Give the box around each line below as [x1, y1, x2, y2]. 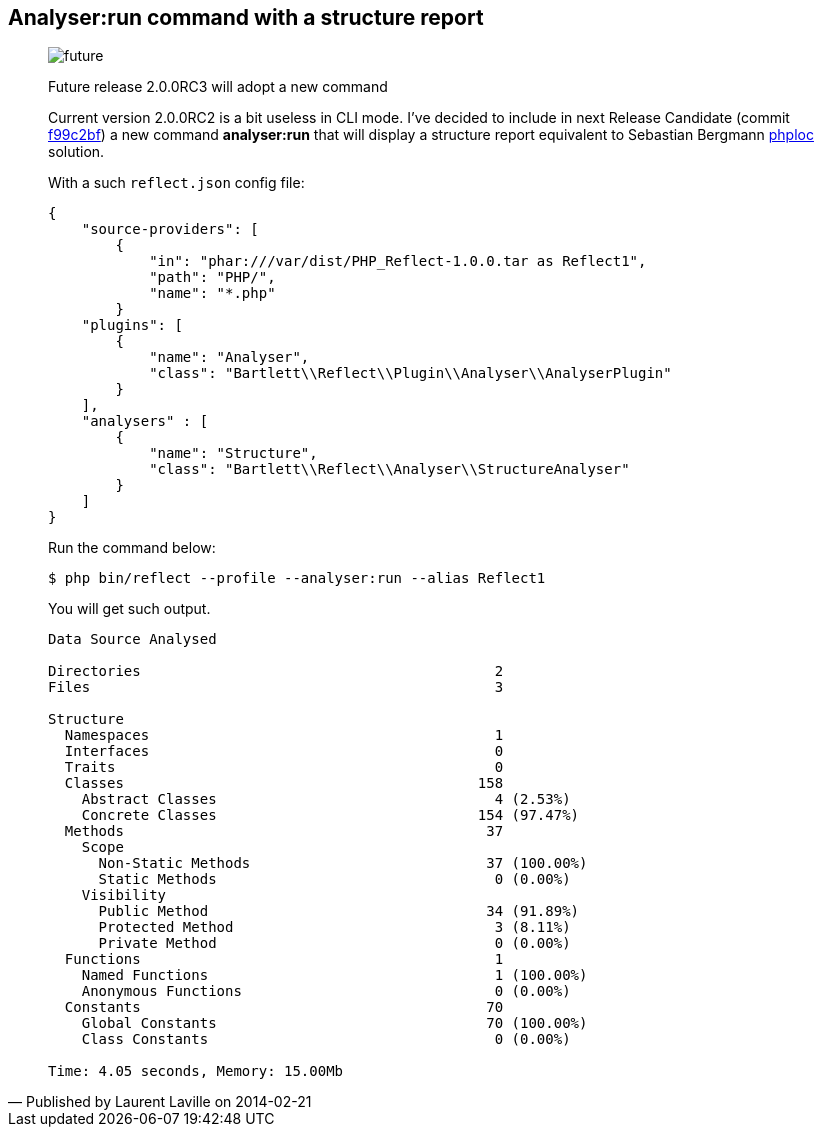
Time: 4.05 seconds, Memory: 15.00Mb [48, 1063, 344, 1080]
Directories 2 [48, 663, 504, 680]
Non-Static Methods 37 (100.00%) [98, 855, 588, 872]
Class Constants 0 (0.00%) [81, 1031, 571, 1048]
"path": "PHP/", [149, 269, 276, 286]
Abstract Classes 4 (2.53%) [81, 791, 571, 808]
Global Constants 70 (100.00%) [81, 1015, 588, 1032]
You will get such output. [48, 600, 211, 618]
